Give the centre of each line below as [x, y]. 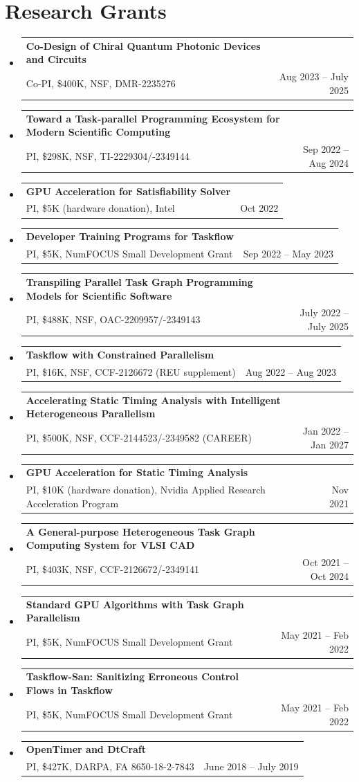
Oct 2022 [259, 208]
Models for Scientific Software [99, 295]
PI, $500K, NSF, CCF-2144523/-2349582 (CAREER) [139, 437]
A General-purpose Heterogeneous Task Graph [140, 531]
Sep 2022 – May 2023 [288, 254]
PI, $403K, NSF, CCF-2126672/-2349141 [113, 569]
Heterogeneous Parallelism [91, 413]
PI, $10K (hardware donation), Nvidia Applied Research [146, 490]
